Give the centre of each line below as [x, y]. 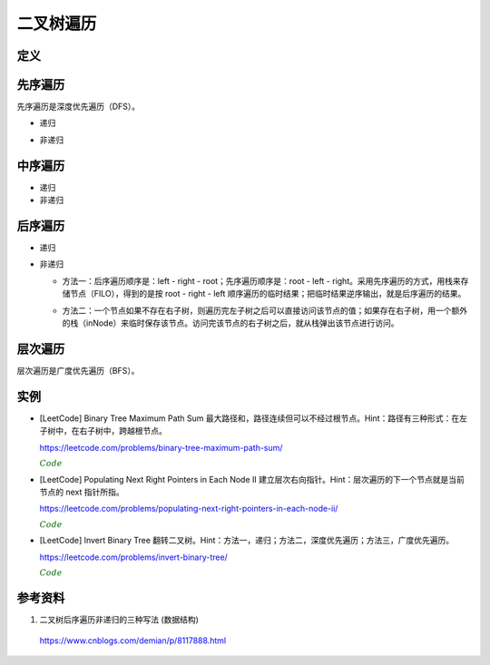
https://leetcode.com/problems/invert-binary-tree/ [134, 557]
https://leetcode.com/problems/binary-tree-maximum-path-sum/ [161, 447]
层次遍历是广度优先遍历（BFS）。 [78, 370]
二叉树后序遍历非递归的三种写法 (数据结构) [119, 620]
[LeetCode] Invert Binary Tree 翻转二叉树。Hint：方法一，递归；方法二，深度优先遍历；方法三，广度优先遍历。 [246, 541]
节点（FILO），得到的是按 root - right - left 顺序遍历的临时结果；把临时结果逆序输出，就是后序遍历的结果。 [268, 294]
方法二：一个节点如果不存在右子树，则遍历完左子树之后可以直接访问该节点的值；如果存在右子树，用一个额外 [265, 310]
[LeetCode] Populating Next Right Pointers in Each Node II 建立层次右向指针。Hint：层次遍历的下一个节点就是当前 [252, 479]
